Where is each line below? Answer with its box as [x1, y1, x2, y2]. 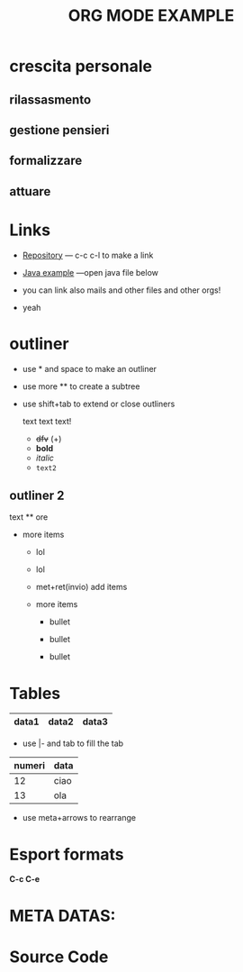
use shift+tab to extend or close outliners [22, 398, 175, 409]
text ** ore [9, 512, 49, 522]
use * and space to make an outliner [22, 363, 157, 374]
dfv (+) [35, 433, 62, 444]
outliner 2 [9, 488, 65, 504]
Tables [9, 683, 61, 704]
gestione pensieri [9, 123, 110, 138]
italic [35, 452, 54, 463]
